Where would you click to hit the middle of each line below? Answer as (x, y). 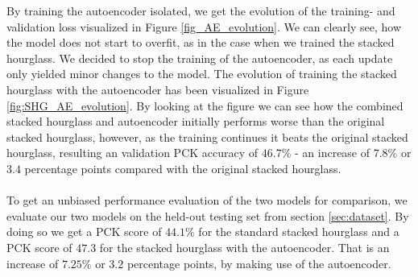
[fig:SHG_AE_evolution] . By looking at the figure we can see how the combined (205, 105)
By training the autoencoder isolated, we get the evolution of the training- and (201, 10)
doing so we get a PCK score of (84, 232)
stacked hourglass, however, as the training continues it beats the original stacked (207, 136)
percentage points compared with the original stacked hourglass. (183, 168)
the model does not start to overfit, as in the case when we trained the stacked (201, 42)
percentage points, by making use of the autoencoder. (259, 263)
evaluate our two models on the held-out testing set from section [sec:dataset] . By (208, 215)
